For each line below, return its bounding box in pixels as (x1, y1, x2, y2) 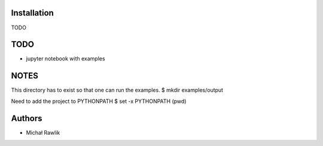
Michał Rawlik (26, 129, 60, 136)
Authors (11, 113, 42, 123)
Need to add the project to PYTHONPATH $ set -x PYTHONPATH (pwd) (11, 98, 187, 105)
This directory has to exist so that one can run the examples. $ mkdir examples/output (11, 87, 224, 94)
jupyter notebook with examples (26, 55, 105, 62)
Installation (11, 8, 54, 18)
